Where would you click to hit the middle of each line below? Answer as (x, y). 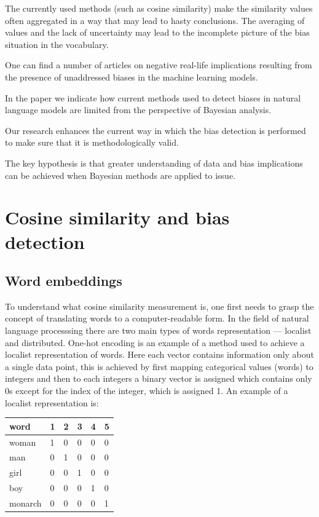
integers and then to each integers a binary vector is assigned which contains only (159, 378)
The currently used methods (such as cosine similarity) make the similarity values (159, 8)
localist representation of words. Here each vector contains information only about (159, 354)
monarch (26, 503)
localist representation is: (52, 402)
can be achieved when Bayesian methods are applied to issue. (120, 175)
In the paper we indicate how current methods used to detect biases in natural (153, 97)
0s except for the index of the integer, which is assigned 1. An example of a (147, 391)
